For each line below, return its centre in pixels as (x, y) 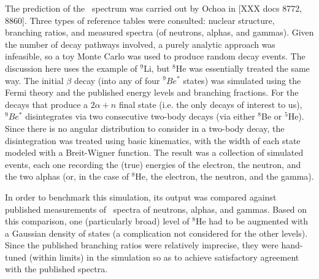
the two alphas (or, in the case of (67, 176)
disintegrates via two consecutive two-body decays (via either (140, 116)
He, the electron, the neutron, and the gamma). (225, 176)
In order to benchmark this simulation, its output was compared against (141, 197)
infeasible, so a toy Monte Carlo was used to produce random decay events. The (155, 56)
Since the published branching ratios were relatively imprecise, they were (142, 245)
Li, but (157, 68)
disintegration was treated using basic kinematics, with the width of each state (153, 140)
